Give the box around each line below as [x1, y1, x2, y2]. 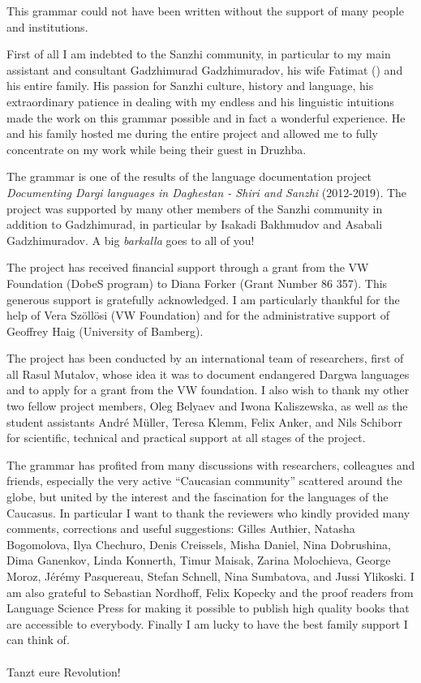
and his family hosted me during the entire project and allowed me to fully [6, 125, 379, 142]
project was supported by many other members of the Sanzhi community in [6, 200, 383, 217]
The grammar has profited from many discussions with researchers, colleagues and [6, 456, 415, 473]
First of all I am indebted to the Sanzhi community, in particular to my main [6, 45, 391, 62]
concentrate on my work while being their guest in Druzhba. [6, 140, 307, 157]
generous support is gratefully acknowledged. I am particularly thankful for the [6, 290, 400, 307]
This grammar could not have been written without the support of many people [6, 2, 404, 19]
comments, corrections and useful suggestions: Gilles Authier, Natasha [6, 520, 355, 537]
